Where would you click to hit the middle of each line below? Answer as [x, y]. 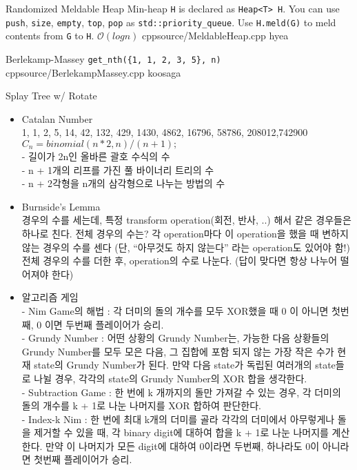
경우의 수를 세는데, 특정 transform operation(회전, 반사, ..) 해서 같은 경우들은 [186, 220]
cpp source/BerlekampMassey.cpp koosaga [93, 72]
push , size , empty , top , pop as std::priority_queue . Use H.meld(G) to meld [171, 22]
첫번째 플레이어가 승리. [83, 459]
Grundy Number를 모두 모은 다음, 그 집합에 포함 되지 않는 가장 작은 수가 [178, 351]
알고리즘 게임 [50, 297]
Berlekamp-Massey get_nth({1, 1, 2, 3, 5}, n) [113, 58]
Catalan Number [57, 118]
